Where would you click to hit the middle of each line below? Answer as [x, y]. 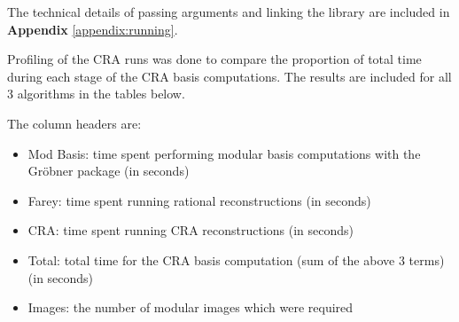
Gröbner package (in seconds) [109, 171]
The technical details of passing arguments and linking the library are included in [229, 12]
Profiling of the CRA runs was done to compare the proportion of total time [214, 59]
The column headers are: [74, 123]
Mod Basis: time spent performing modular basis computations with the [224, 153]
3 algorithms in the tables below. [96, 94]
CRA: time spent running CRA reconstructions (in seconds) [191, 230]
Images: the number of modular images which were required [191, 307]
